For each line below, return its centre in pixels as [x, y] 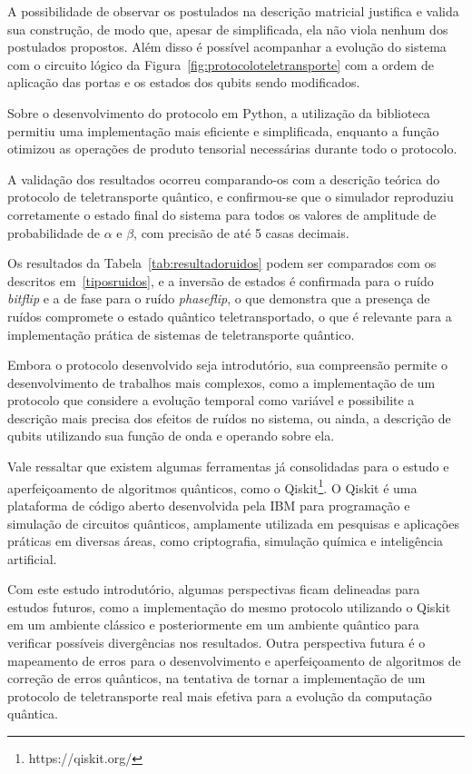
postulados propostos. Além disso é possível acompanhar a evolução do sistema [227, 47]
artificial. [32, 558]
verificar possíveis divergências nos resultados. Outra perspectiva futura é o [216, 643]
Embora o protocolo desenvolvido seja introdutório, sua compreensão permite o [227, 365]
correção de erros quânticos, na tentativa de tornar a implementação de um [216, 678]
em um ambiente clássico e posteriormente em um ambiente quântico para [213, 625]
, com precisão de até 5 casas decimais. [241, 232]
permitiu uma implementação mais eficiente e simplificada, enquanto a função [223, 130]
